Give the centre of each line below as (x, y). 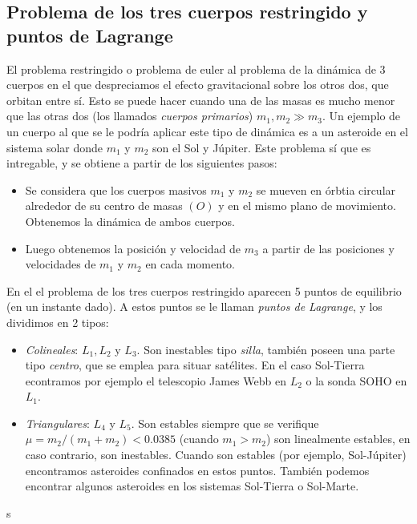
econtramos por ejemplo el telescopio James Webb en (156, 380)
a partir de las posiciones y (328, 248)
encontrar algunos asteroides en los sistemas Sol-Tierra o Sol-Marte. (192, 486)
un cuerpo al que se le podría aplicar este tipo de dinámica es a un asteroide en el (207, 131)
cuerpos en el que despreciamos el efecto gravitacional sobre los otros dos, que (198, 85)
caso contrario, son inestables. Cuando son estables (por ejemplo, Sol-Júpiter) (216, 455)
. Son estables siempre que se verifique (225, 423)
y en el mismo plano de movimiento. (307, 206)
